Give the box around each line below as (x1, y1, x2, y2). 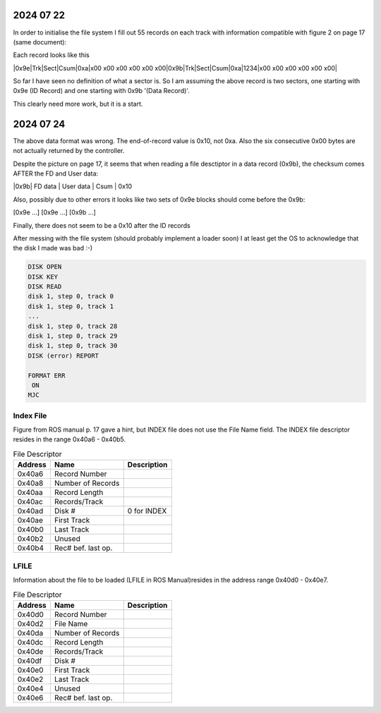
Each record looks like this (13, 51, 90, 59)
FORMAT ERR (28, 371, 66, 379)
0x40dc (17, 637, 44, 647)
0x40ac (17, 497, 44, 507)
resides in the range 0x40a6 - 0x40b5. (13, 435, 126, 444)
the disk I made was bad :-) (13, 244, 93, 252)
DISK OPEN (28, 263, 62, 271)
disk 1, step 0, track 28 (28, 322, 118, 330)
